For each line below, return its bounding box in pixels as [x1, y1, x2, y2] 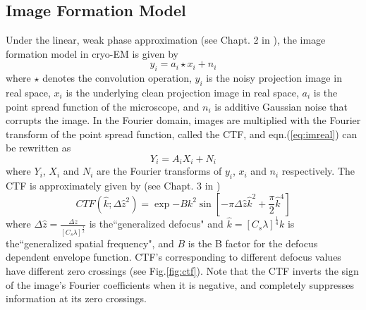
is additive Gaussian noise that [214, 99, 348, 113]
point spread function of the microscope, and [6, 99, 200, 113]
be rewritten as [6, 140, 71, 155]
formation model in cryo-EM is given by [6, 46, 178, 61]
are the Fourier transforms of [97, 163, 222, 178]
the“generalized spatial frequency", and [6, 235, 174, 250]
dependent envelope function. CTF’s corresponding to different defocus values [6, 249, 341, 264]
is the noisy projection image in [206, 70, 342, 85]
